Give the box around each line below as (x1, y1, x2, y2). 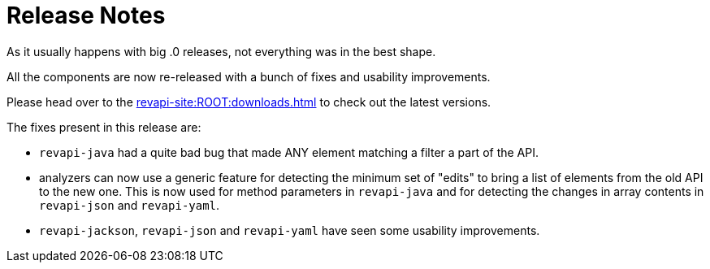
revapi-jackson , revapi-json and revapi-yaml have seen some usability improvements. (39, 223, 540, 237)
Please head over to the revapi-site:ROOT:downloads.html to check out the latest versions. (6, 94, 491, 109)
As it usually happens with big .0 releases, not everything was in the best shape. (6, 44, 436, 59)
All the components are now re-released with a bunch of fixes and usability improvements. (6, 69, 491, 84)
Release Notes (6, 2, 166, 29)
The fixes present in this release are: (6, 119, 201, 134)
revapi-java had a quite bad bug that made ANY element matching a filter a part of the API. (39, 145, 539, 159)
